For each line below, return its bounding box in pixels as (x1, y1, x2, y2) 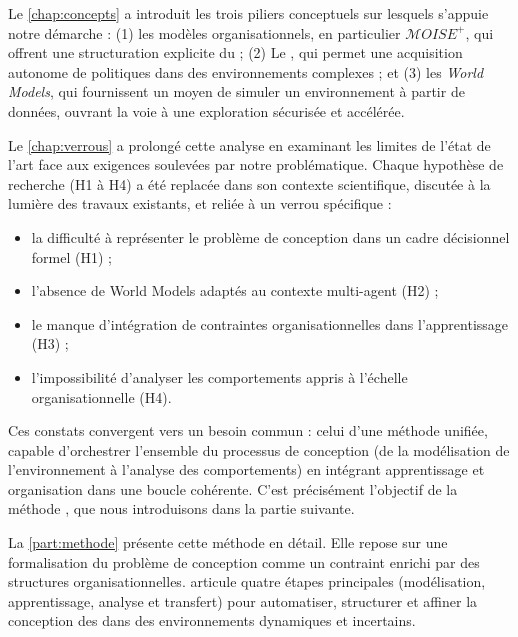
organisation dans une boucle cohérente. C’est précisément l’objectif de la (8, 478, 458, 499)
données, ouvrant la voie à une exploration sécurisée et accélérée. (8, 100, 405, 121)
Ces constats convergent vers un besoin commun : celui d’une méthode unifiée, (8, 420, 488, 441)
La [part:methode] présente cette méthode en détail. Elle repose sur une (8, 532, 448, 553)
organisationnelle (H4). (31, 386, 172, 407)
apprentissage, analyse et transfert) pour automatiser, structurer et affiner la (8, 590, 478, 611)
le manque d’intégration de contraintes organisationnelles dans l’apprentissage (31, 313, 509, 334)
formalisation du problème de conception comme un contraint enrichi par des (8, 551, 480, 572)
